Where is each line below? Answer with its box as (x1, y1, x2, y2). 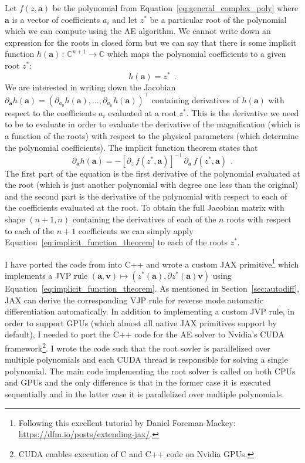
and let (112, 13, 138, 25)
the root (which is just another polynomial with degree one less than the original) (5, 178, 299, 191)
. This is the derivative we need (186, 106, 299, 119)
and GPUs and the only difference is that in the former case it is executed (5, 376, 271, 388)
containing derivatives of (151, 93, 239, 106)
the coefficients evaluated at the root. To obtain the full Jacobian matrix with (5, 201, 284, 214)
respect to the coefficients (5, 106, 96, 119)
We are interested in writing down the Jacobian (5, 80, 176, 93)
